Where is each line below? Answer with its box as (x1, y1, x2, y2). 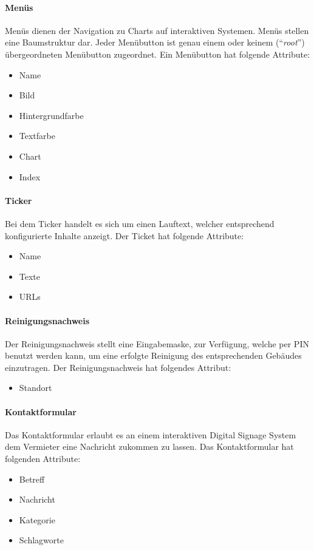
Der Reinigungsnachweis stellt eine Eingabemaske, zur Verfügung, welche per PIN (5, 337, 309, 350)
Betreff (19, 472, 45, 485)
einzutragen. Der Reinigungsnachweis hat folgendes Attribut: (5, 361, 231, 373)
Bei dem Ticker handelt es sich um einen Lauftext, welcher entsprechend (5, 217, 275, 229)
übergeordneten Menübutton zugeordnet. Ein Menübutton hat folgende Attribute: (5, 47, 310, 60)
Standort (19, 381, 52, 394)
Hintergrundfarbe (19, 109, 84, 121)
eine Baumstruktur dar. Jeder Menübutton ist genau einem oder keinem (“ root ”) (5, 36, 305, 49)
